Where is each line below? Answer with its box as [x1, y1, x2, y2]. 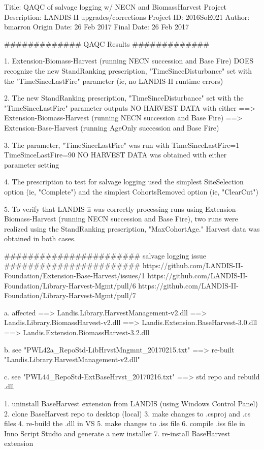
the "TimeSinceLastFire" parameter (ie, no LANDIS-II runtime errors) [4, 75, 223, 86]
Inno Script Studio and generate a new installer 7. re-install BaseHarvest [4, 428, 230, 438]
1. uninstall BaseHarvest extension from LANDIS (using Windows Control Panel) [4, 398, 258, 408]
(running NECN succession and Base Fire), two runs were [58, 213, 238, 224]
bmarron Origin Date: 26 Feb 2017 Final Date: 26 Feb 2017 [4, 21, 189, 32]
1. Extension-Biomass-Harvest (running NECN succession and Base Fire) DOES [4, 55, 254, 66]
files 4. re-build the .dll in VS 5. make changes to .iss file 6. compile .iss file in [4, 418, 245, 429]
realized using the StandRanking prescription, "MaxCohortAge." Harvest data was [4, 223, 260, 234]
